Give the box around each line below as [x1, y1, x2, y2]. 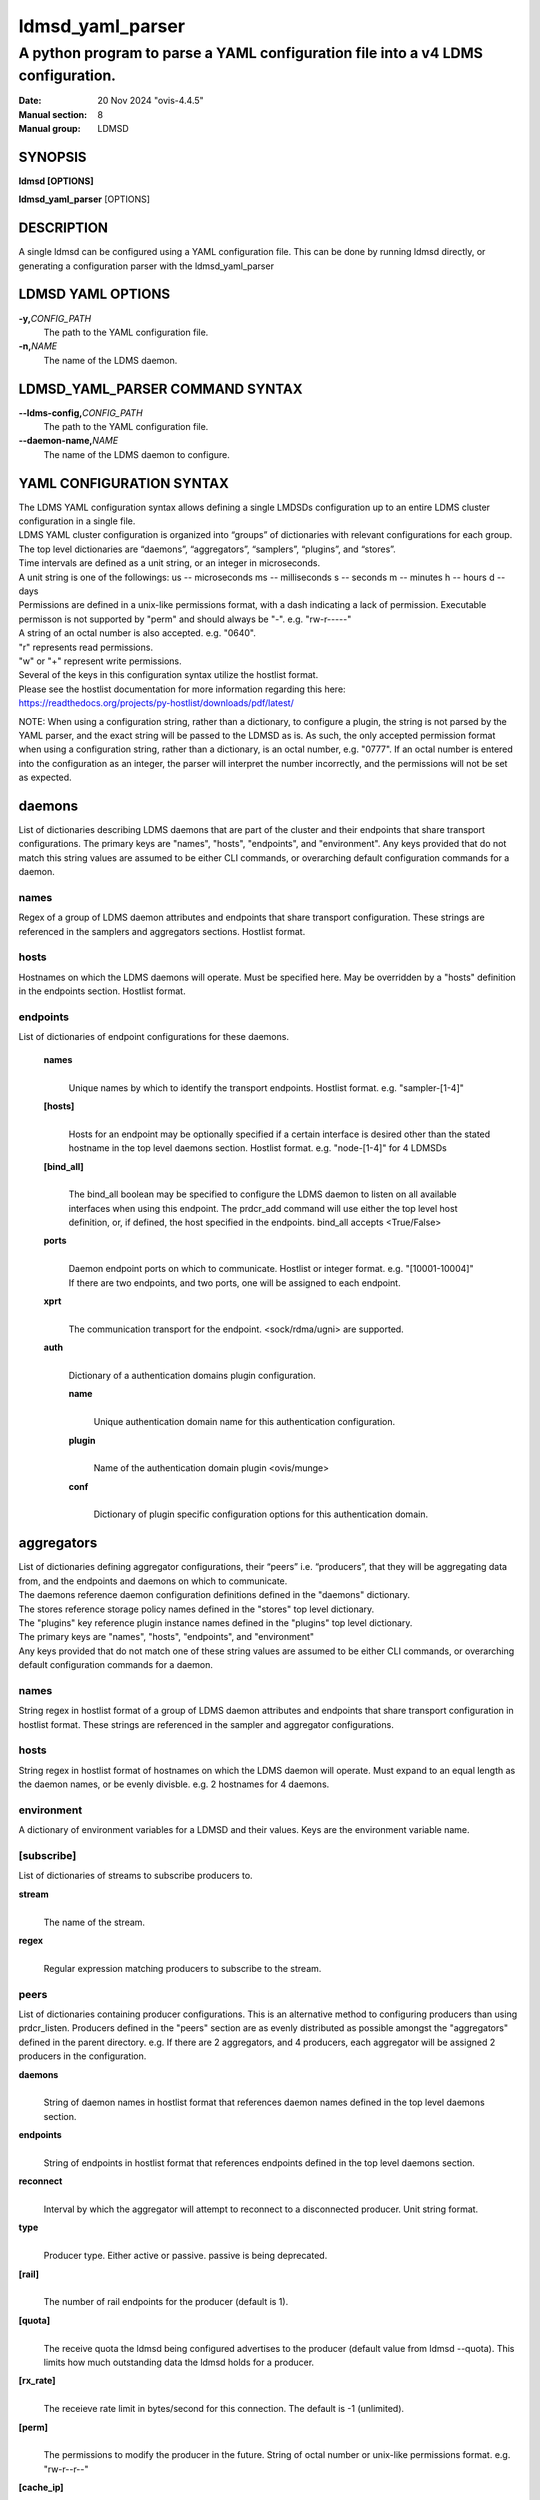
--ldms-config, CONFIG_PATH [18, 406, 144, 419]
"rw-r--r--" [43, 2463, 89, 2475]
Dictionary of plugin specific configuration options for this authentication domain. [93, 1508, 429, 1520]
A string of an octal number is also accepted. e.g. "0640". [18, 627, 257, 639]
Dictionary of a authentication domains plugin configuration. [68, 1369, 316, 1381]
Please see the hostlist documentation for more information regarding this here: [18, 683, 346, 695]
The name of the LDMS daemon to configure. [43, 448, 230, 460]
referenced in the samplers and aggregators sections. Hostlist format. [18, 925, 306, 937]
